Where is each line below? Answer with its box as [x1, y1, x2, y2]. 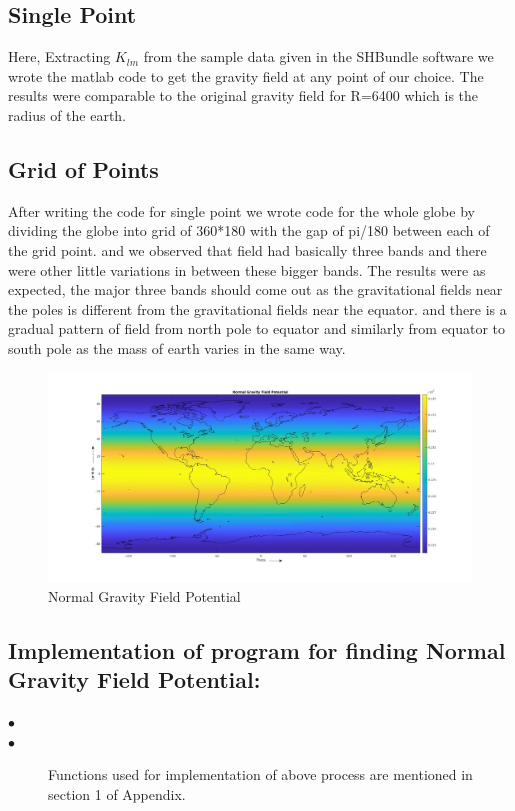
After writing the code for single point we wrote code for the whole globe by [8, 200, 475, 221]
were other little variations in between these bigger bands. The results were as [8, 259, 486, 280]
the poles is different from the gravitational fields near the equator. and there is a [8, 298, 507, 319]
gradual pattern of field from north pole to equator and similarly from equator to [8, 318, 506, 339]
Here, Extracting [8, 46, 111, 67]
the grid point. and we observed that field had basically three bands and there [8, 239, 487, 260]
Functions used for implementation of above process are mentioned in [48, 764, 473, 785]
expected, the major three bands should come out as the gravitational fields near [8, 279, 503, 300]
